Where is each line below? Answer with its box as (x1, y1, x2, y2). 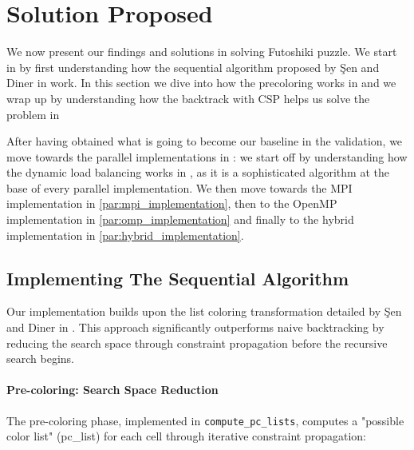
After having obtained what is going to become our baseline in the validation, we (6, 133, 403, 149)
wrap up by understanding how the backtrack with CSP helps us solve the (6, 90, 370, 106)
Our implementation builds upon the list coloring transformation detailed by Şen (6, 303, 402, 320)
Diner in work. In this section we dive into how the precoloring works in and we (6, 74, 396, 91)
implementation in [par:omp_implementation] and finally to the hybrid (6, 211, 354, 228)
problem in (6, 106, 60, 122)
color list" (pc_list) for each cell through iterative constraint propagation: (6, 428, 367, 444)
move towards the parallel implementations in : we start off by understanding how (6, 148, 408, 165)
